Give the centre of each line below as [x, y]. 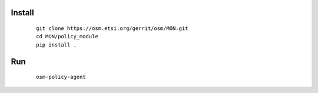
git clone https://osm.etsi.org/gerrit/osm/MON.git [112, 29]
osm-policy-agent [61, 77]
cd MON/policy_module [67, 36]
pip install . [56, 45]
